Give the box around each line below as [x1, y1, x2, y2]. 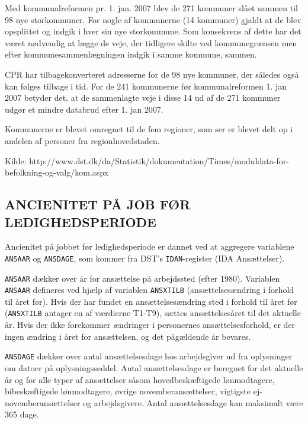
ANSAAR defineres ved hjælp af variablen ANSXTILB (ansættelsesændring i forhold [5, 283, 294, 296]
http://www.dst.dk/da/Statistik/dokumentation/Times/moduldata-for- [29, 154, 289, 167]
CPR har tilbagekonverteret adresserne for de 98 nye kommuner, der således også [5, 68, 299, 80]
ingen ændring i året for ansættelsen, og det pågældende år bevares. [5, 330, 251, 342]
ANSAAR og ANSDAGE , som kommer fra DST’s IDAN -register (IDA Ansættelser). [5, 251, 285, 264]
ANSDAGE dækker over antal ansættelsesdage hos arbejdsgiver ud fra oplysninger [5, 350, 293, 362]
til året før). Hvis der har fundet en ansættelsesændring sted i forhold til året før [5, 295, 297, 307]
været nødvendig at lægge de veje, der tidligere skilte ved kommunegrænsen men [5, 36, 297, 49]
